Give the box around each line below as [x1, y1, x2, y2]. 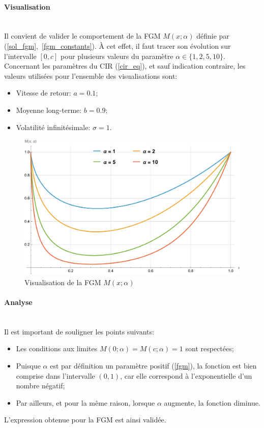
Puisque [16, 360, 41, 371]
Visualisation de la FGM [24, 277, 101, 287]
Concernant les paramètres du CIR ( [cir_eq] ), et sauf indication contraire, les [4, 60, 246, 71]
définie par [196, 30, 229, 41]
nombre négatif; [16, 380, 65, 391]
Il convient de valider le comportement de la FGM [4, 30, 161, 41]
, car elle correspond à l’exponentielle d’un [120, 370, 252, 381]
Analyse [4, 296, 33, 307]
